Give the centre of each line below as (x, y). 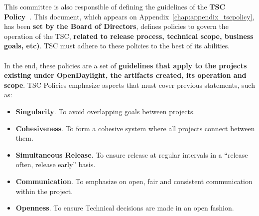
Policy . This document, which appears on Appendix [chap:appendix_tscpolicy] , (129, 16)
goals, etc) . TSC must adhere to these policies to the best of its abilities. (117, 46)
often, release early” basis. (56, 164)
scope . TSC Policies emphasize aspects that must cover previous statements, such (129, 85)
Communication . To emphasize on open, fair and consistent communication (134, 181)
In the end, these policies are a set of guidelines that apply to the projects (126, 65)
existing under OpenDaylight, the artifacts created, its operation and (125, 75)
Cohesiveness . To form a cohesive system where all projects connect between (135, 128)
